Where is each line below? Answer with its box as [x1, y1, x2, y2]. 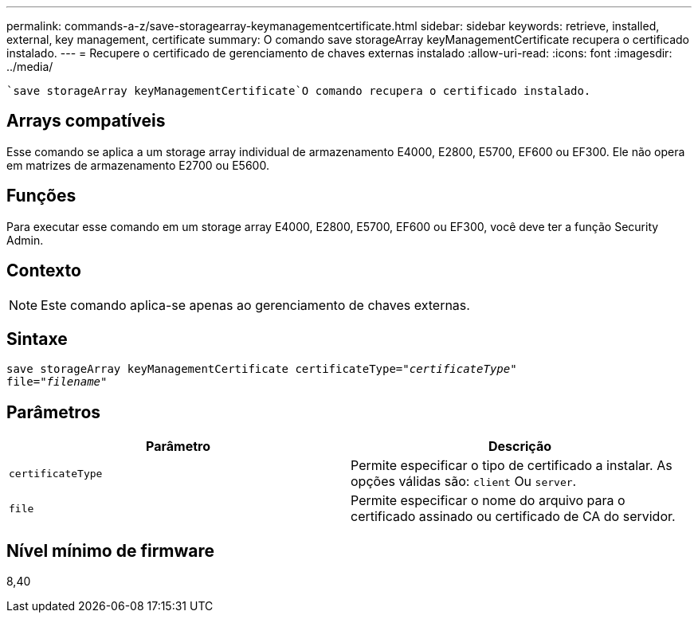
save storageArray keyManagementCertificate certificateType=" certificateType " [6, 362, 517, 376]
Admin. [6, 233, 44, 247]
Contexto [6, 261, 81, 281]
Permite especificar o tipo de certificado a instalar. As [351, 457, 673, 474]
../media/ [6, 60, 53, 73]
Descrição [488, 438, 552, 455]
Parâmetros [6, 402, 101, 422]
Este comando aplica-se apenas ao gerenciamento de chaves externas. [41, 296, 470, 313]
